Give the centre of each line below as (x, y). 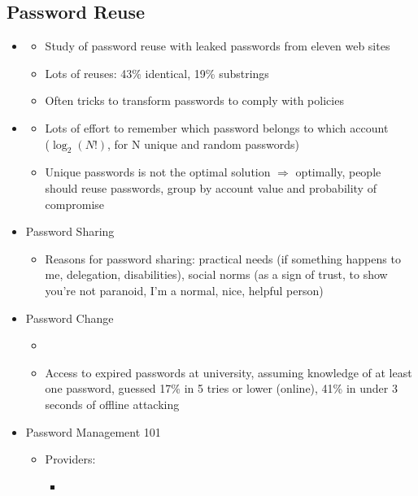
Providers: (70, 459)
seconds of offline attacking (112, 404)
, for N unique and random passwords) (204, 144)
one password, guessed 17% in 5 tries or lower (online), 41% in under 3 (221, 388)
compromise (75, 204)
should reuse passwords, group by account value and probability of (211, 187)
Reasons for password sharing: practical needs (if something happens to (223, 258)
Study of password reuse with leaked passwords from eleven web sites (218, 46)
